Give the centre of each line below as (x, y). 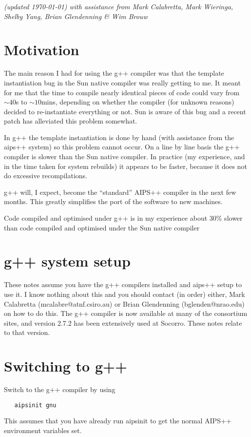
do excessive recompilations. (46, 176)
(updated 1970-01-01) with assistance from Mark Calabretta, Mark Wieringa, (119, 6)
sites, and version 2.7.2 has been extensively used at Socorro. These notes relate (123, 323)
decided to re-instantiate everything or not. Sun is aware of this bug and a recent (125, 111)
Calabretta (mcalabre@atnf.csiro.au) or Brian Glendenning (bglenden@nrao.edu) (124, 303)
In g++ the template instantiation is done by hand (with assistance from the (119, 137)
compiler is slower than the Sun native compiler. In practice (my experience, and (125, 156)
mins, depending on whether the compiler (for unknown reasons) (138, 102)
